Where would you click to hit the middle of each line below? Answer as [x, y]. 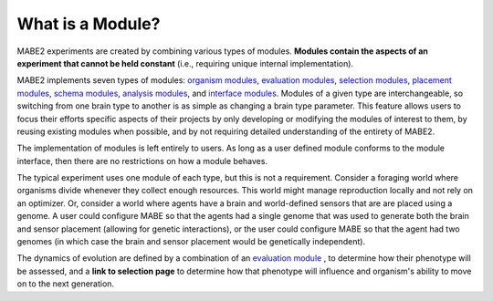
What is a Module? [89, 24]
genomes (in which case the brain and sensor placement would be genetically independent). [191, 242]
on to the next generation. [65, 284]
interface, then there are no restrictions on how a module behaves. [142, 161]
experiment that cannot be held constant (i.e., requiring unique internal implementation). [185, 63]
